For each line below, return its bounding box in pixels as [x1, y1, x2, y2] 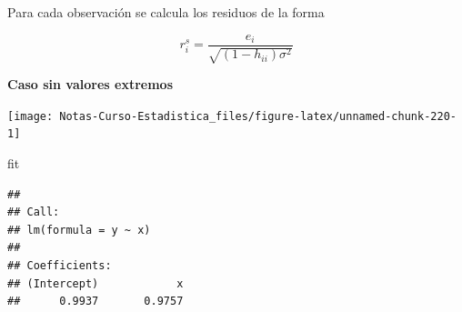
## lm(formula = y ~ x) [7, 223, 151, 237]
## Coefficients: [7, 258, 112, 272]
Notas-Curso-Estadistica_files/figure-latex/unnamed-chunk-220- [59, 109, 457, 123]
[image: [7, 109, 54, 123]
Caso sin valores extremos [7, 75, 173, 94]
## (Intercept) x [7, 277, 184, 290]
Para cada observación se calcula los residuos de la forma [7, 3, 325, 21]
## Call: [7, 206, 60, 219]
